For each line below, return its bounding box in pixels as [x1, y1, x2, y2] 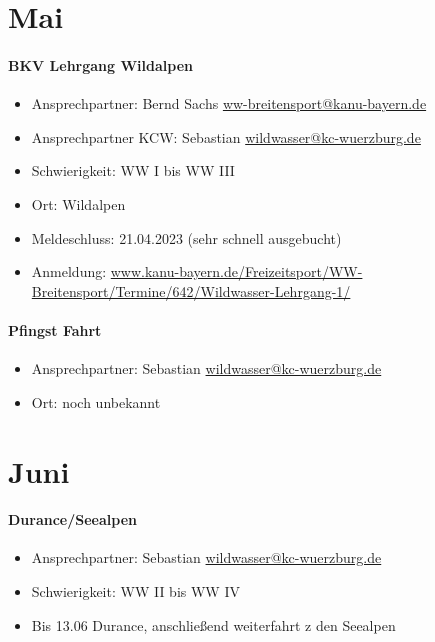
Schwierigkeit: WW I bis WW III [31, 160, 235, 181]
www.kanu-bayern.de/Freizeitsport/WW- [110, 261, 363, 282]
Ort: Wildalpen [31, 193, 126, 214]
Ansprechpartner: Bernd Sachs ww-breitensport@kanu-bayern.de [31, 93, 427, 114]
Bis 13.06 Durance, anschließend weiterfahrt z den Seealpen [31, 614, 396, 635]
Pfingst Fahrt [8, 319, 102, 340]
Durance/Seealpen [8, 509, 137, 530]
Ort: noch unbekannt [31, 391, 161, 412]
